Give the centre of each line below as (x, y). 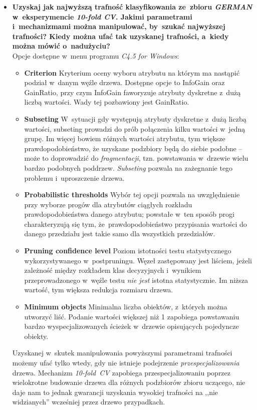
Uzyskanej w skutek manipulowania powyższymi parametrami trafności (122, 353)
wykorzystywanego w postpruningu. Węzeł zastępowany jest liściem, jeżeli (138, 260)
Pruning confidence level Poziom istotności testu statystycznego (128, 251)
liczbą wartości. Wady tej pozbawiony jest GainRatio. (107, 102)
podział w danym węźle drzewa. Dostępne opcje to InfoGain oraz (124, 82)
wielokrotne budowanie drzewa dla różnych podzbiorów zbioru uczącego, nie (129, 382)
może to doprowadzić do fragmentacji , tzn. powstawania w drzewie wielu (136, 158)
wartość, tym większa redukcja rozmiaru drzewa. (99, 290)
